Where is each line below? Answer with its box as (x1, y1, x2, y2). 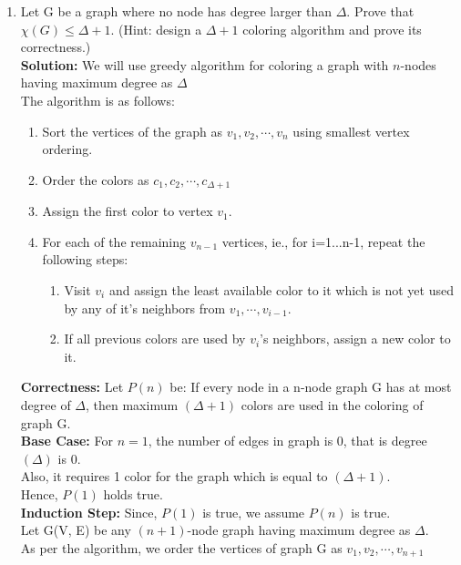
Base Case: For (20, 431, 113, 450)
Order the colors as (42, 169, 149, 189)
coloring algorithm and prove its (242, 19, 422, 38)
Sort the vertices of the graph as (42, 121, 223, 140)
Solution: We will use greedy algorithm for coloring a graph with (20, 55, 389, 74)
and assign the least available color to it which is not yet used (108, 280, 454, 299)
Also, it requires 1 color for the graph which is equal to (20, 467, 328, 486)
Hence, (20, 484, 58, 503)
